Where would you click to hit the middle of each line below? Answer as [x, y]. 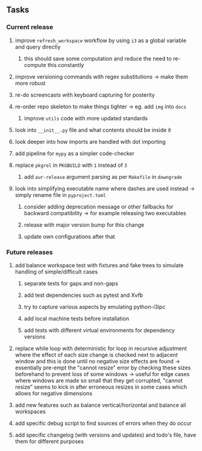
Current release [30, 27]
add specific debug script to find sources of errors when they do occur [103, 423]
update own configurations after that [70, 236]
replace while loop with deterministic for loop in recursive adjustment [101, 348]
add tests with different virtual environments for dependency [99, 330]
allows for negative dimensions [53, 393]
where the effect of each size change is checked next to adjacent [96, 355]
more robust [30, 83]
